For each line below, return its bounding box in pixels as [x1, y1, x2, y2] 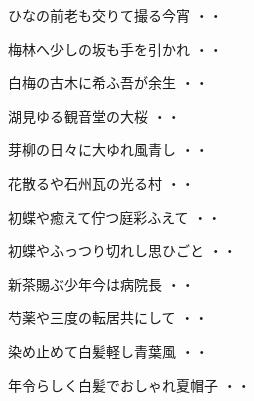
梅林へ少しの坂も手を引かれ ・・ [8, 38, 223, 59]
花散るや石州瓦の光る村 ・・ [8, 172, 195, 193]
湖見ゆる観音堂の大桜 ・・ [8, 105, 181, 126]
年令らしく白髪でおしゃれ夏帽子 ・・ [8, 374, 251, 395]
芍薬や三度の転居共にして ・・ [8, 307, 209, 328]
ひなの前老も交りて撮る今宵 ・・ [8, 5, 223, 25]
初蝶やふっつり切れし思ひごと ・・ [8, 240, 237, 261]
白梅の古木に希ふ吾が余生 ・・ [8, 72, 209, 93]
